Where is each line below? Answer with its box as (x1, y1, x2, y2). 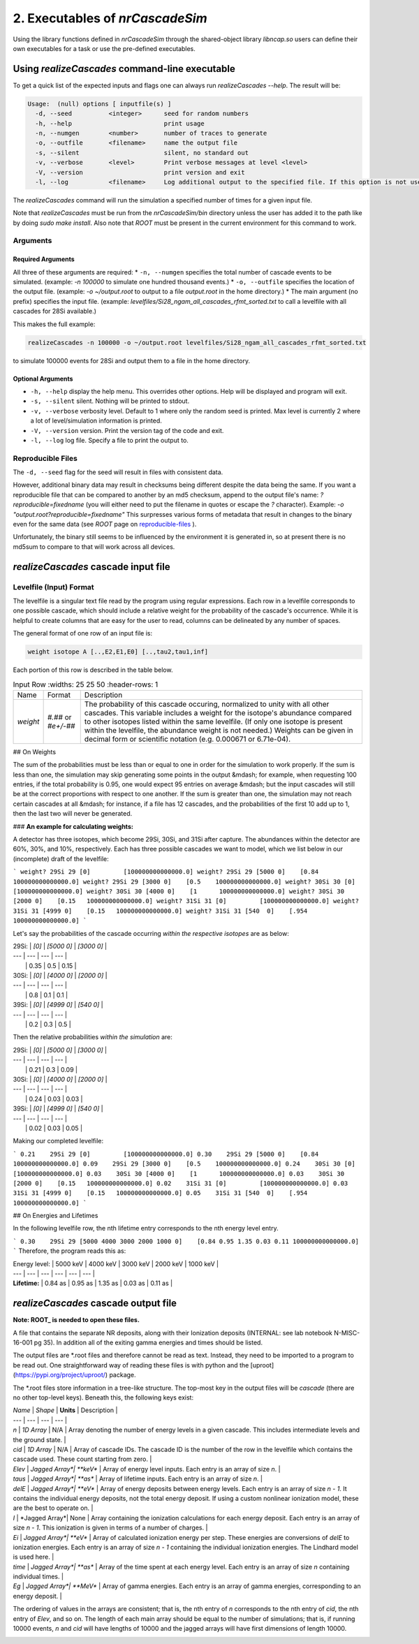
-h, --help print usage (35, 119, 205, 127)
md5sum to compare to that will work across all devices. (13, 542, 175, 551)
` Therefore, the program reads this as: (13, 1247, 126, 1255)
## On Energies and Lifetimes (13, 1212, 98, 1220)
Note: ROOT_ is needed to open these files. (13, 1316, 140, 1324)
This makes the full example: (13, 320, 96, 328)
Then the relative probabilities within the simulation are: (13, 1033, 172, 1041)
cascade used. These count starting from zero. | (13, 1455, 152, 1463)
